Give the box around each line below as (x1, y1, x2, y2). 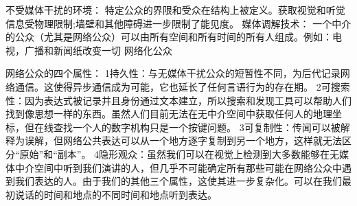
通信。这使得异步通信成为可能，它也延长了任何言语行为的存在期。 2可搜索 (14, 79, 350, 93)
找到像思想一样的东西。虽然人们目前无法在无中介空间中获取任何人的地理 (5, 106, 332, 121)
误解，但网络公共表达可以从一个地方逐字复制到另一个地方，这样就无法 (24, 133, 342, 148)
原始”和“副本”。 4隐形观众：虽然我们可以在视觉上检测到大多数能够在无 (19, 146, 340, 161)
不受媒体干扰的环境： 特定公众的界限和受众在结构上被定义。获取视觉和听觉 (5, 3, 345, 16)
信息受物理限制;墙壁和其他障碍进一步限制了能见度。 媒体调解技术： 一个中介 (5, 16, 352, 30)
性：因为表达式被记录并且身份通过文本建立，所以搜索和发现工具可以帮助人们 (5, 93, 352, 107)
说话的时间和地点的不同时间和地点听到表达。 (14, 187, 217, 201)
